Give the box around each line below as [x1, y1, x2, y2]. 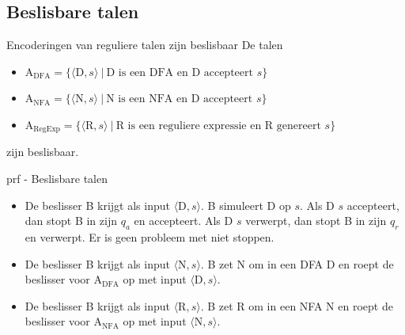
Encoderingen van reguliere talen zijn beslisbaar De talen [6, 36, 283, 53]
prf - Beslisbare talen [6, 170, 108, 187]
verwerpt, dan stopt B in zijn [245, 212, 387, 229]
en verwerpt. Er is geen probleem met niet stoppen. [25, 229, 274, 246]
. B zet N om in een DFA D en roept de [200, 255, 394, 272]
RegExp [33, 125, 61, 134]
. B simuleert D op [201, 196, 291, 213]
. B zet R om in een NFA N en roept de [200, 297, 393, 314]
